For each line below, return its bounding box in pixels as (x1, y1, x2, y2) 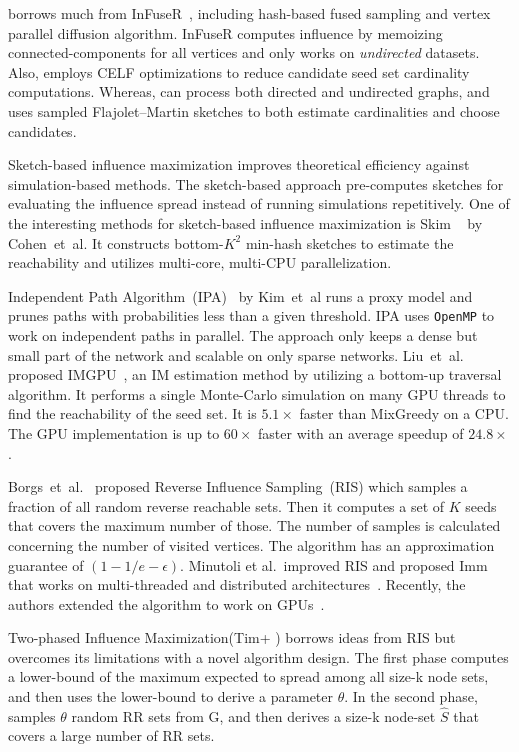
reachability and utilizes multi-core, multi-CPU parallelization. (8, 252, 392, 273)
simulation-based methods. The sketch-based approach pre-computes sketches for (8, 173, 504, 194)
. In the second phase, (344, 686, 478, 707)
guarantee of (8, 554, 84, 575)
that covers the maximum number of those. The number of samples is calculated (8, 515, 501, 536)
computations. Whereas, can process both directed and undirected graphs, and (8, 81, 490, 102)
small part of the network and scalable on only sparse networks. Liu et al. (8, 344, 464, 365)
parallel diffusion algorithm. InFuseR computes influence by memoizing (8, 22, 443, 43)
